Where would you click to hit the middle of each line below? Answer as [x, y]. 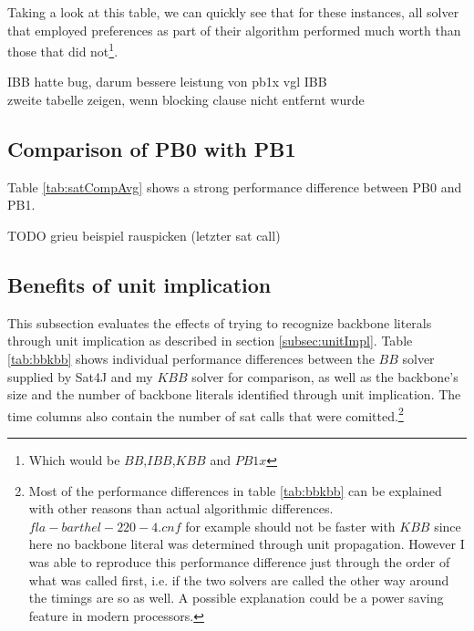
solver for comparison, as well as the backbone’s [325, 376]
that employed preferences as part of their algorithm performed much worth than [234, 30]
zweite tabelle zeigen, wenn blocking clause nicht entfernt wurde [186, 100]
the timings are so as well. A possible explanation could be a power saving [236, 598]
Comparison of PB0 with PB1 [152, 149]
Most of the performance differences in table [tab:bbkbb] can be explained [235, 490]
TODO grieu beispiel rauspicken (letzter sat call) [144, 236]
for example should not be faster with [290, 526]
